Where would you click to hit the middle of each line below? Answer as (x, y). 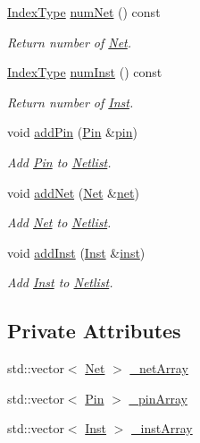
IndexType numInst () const (85, 72)
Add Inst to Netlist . (60, 282)
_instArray (162, 428)
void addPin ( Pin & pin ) (72, 132)
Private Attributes (94, 331)
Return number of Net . (70, 42)
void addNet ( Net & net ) (73, 192)
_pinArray (158, 398)
